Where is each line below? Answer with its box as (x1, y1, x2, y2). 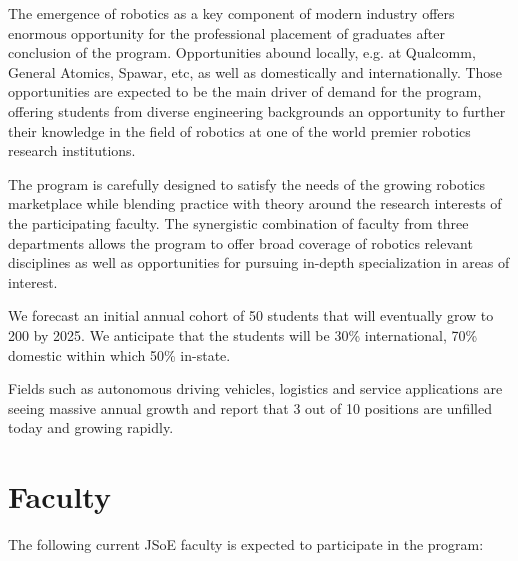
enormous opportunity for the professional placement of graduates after (8, 22, 445, 43)
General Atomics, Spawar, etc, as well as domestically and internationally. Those (8, 61, 503, 82)
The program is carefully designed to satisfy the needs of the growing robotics (8, 173, 486, 194)
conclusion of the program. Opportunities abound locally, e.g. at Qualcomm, (8, 42, 476, 63)
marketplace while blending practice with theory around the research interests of (8, 193, 502, 214)
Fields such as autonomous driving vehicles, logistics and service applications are (8, 378, 503, 399)
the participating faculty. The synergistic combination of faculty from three (8, 212, 469, 233)
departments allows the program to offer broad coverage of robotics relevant (8, 232, 473, 253)
